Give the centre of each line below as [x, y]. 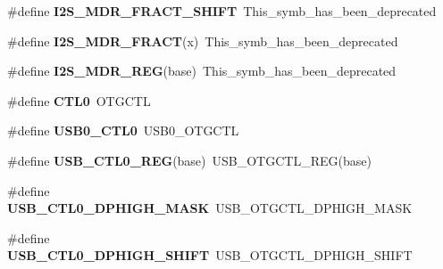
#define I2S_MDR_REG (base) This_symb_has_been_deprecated [202, 71]
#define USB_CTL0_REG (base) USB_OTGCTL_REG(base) [189, 160]
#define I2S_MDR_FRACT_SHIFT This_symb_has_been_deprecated [222, 11]
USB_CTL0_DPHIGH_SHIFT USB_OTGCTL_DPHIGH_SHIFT [210, 255]
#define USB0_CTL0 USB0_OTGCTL [123, 130]
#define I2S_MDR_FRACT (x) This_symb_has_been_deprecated [203, 41]
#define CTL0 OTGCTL [79, 100]
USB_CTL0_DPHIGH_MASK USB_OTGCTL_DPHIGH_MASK [210, 208]
